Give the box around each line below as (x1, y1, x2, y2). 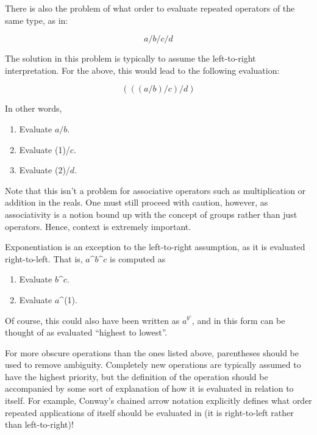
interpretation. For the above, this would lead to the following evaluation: (5, 63, 280, 76)
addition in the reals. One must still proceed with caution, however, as (5, 196, 268, 209)
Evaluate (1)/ (19, 143, 70, 156)
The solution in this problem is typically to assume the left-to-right (5, 52, 256, 65)
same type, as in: (5, 13, 68, 26)
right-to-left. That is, (5, 252, 83, 265)
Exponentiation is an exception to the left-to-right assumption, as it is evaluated (5, 240, 305, 253)
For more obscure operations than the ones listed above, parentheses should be (5, 346, 299, 359)
